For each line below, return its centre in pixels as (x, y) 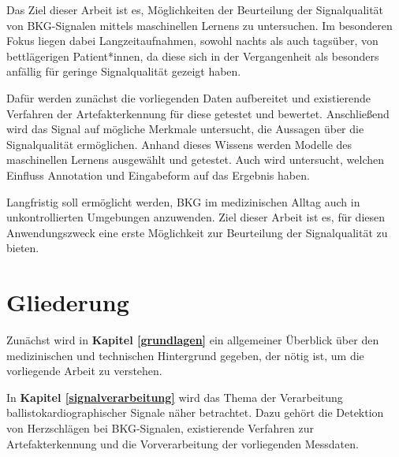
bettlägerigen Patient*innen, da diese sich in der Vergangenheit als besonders (193, 56)
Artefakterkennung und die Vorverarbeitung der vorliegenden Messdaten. (183, 443)
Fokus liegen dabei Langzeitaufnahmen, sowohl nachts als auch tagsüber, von (192, 41)
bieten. (23, 248)
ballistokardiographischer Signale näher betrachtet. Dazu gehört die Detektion (195, 412)
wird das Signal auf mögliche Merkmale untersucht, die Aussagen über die (185, 129)
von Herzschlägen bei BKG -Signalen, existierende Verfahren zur (160, 428)
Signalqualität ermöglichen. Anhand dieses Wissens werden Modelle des (179, 144)
